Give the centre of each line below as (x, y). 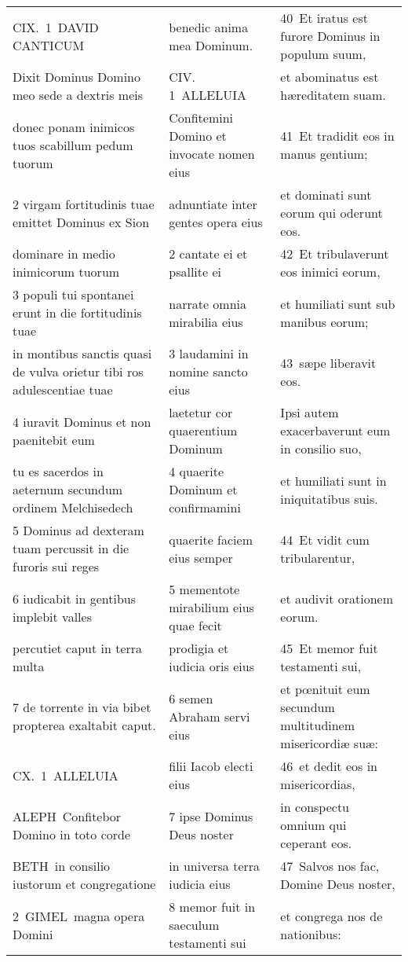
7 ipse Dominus (211, 816)
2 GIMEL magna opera (79, 916)
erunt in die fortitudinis (77, 312)
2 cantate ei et (208, 253)
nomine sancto (208, 371)
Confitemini (201, 117)
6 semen (191, 698)
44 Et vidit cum (325, 539)
